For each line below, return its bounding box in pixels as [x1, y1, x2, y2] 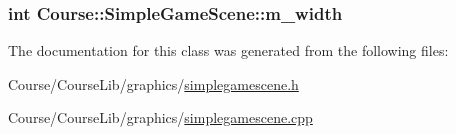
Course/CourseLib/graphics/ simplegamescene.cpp [8, 107, 313, 128]
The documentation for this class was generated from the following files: [8, 40, 449, 61]
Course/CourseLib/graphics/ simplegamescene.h [8, 73, 299, 94]
